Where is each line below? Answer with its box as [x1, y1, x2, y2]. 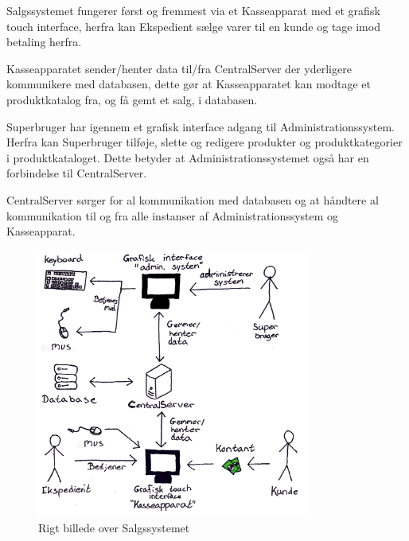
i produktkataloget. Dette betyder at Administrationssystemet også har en [6, 149, 369, 165]
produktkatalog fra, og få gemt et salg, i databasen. [6, 91, 258, 107]
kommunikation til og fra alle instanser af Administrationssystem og [6, 207, 339, 224]
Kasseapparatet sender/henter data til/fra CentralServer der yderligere [6, 60, 352, 76]
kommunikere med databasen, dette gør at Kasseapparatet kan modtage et [6, 76, 372, 92]
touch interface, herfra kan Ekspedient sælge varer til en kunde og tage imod [6, 18, 380, 34]
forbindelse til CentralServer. [6, 165, 147, 181]
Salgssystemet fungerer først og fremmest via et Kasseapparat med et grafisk [6, 2, 380, 18]
